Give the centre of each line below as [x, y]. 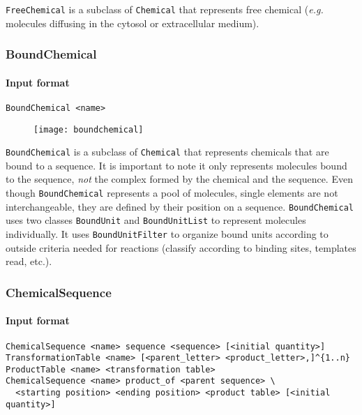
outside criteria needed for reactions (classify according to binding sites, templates [181, 247]
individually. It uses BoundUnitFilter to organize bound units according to [167, 234]
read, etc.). [29, 261]
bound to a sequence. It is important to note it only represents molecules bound [176, 165]
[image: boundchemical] [89, 129]
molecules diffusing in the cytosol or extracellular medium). [133, 23]
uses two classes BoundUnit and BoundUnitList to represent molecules [156, 220]
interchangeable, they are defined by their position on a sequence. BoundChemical [180, 206]
